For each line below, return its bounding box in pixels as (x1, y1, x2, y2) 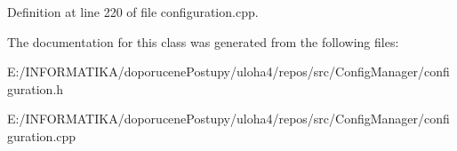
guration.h (7, 79, 64, 98)
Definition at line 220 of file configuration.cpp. (7, 3, 259, 20)
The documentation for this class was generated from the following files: (7, 32, 399, 51)
